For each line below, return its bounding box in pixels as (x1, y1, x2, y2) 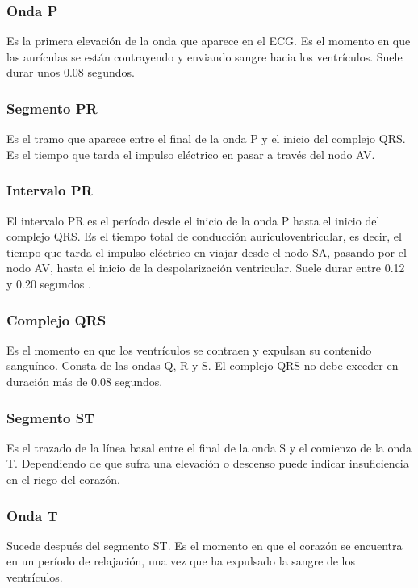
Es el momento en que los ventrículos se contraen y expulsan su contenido (6, 341, 372, 358)
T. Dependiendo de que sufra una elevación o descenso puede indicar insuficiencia (6, 455, 409, 472)
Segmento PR (6, 98, 98, 118)
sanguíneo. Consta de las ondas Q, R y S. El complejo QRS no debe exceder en (6, 357, 399, 374)
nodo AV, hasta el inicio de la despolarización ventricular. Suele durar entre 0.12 (6, 259, 405, 276)
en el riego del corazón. (6, 471, 120, 487)
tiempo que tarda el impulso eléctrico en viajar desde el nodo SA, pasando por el (6, 243, 407, 260)
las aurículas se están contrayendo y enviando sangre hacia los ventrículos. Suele (6, 48, 403, 65)
